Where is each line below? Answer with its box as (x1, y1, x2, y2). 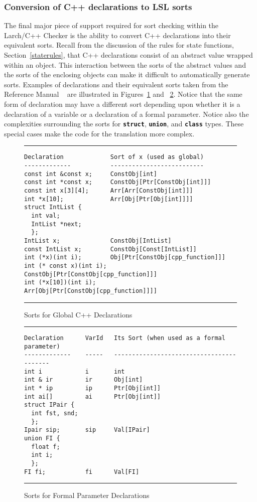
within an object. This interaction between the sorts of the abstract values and (4, 59, 246, 70)
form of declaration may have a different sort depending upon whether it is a (4, 98, 240, 109)
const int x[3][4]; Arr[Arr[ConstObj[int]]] (24, 187, 193, 195)
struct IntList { (24, 204, 82, 211)
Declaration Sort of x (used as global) (24, 153, 204, 161)
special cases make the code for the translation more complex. (4, 128, 195, 138)
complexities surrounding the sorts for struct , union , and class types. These (4, 118, 244, 129)
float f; (31, 443, 60, 450)
